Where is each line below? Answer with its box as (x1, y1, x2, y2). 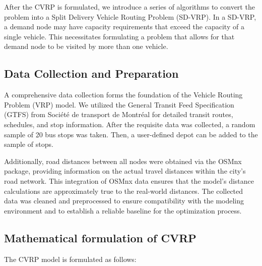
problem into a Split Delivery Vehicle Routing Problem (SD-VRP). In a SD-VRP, (4, 11, 256, 22)
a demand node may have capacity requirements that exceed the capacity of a (4, 21, 244, 32)
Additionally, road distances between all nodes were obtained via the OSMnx (4, 155, 242, 166)
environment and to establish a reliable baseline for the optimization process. (4, 205, 242, 216)
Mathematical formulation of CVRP (4, 230, 196, 245)
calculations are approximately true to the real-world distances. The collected (4, 185, 243, 196)
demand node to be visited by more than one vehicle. (4, 41, 168, 51)
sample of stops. (4, 139, 53, 149)
